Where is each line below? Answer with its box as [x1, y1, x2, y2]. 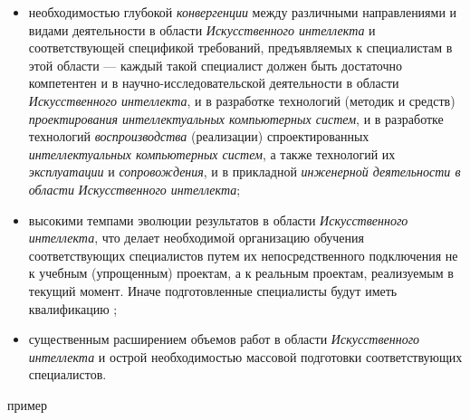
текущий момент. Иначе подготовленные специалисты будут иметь [28, 281, 398, 300]
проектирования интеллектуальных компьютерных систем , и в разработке [28, 109, 444, 128]
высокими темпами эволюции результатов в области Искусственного [28, 210, 408, 229]
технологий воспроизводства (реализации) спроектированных [28, 127, 369, 146]
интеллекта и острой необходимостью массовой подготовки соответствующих [28, 347, 463, 366]
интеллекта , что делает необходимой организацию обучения [28, 228, 364, 247]
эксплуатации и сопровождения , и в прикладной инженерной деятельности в [28, 162, 461, 181]
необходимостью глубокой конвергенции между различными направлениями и [28, 3, 457, 21]
